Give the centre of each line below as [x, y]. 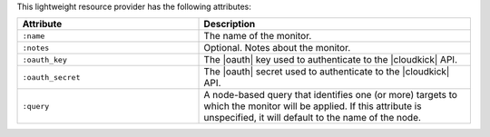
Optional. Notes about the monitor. [277, 48]
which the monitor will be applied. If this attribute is [313, 106]
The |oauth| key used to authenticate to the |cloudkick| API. [331, 60]
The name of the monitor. [258, 36]
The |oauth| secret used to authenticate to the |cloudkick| [327, 72]
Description [230, 24]
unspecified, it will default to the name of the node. [313, 118]
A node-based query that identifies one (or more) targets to [331, 95]
